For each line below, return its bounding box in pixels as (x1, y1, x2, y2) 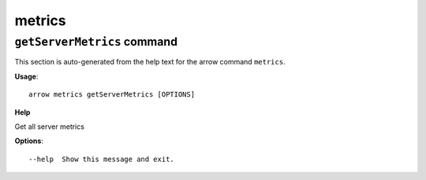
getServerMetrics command (14, 35, 177, 49)
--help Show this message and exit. (28, 154, 175, 163)
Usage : (14, 72, 39, 81)
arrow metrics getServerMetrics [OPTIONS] (28, 90, 196, 99)
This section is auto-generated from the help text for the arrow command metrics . (14, 57, 286, 67)
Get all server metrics (14, 122, 84, 131)
